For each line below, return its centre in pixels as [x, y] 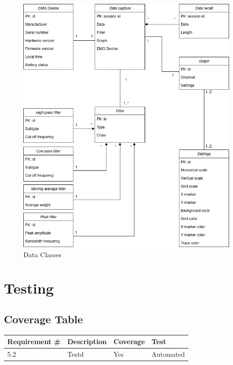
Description [87, 341]
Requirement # [34, 341]
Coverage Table [43, 319]
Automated [168, 354]
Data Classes [42, 255]
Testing [29, 288]
